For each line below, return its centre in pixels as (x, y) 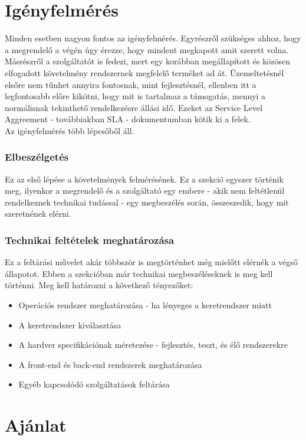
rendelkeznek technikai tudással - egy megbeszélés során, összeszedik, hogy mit (147, 202)
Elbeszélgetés (37, 157)
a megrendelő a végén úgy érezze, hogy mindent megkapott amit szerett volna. (147, 49)
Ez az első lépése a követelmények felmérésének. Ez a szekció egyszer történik (144, 179)
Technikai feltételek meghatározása (90, 239)
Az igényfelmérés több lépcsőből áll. (70, 130)
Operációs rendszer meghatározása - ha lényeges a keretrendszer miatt (145, 305)
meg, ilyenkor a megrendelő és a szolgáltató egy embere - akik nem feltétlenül (145, 190)
